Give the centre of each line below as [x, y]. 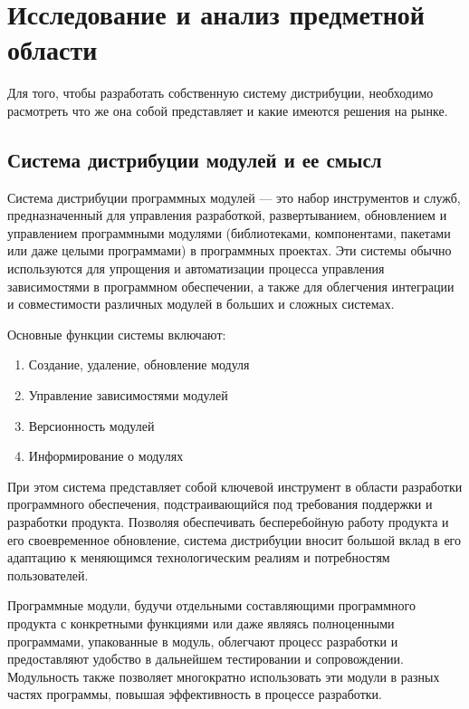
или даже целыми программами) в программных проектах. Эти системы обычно [230, 250]
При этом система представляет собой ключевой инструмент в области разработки [235, 486]
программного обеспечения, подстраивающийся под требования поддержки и [220, 504]
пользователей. [48, 575]
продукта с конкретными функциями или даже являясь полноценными [201, 623]
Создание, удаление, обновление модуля [139, 364]
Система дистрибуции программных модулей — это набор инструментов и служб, [234, 197]
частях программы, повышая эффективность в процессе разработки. [195, 694]
